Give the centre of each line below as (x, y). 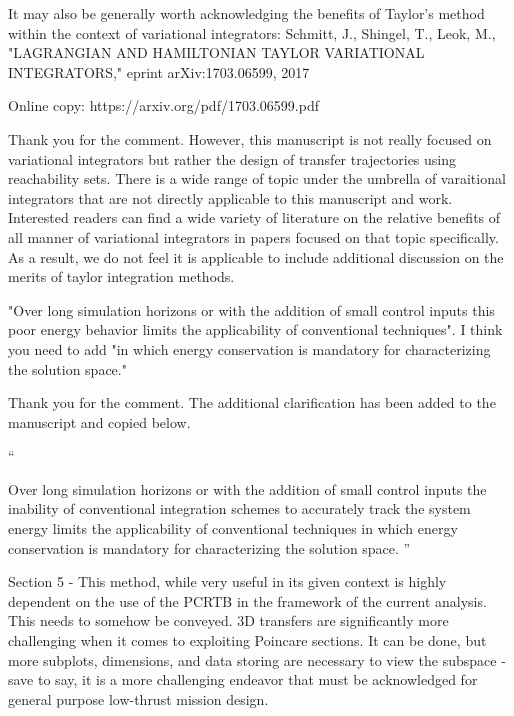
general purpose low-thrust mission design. (138, 698)
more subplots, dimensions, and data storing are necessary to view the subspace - (257, 659)
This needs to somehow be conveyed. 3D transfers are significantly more (228, 620)
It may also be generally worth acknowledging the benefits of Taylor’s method (246, 13)
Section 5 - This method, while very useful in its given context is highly (227, 581)
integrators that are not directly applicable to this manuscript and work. (230, 197)
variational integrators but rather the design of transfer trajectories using (232, 158)
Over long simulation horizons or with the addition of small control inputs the (247, 488)
